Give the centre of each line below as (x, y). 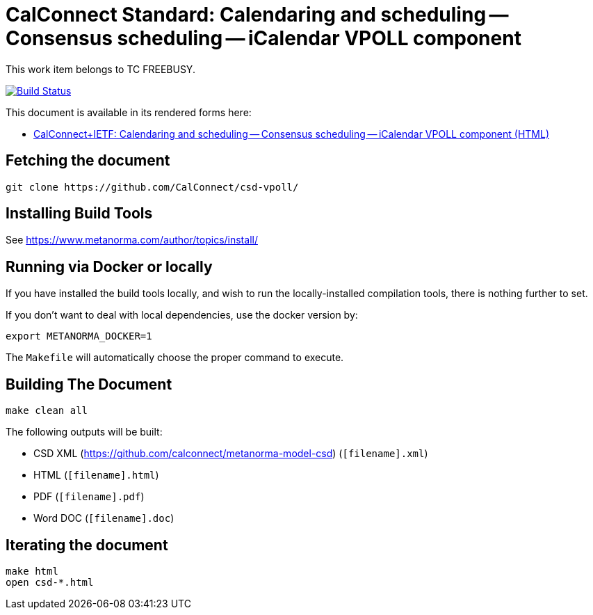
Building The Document (89, 384)
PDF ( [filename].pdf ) (89, 497)
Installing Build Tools (79, 214)
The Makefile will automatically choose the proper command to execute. (175, 358)
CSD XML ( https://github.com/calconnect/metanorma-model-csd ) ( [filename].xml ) (231, 454)
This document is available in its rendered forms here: (129, 112)
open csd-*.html (50, 582)
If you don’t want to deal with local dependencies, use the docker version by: (182, 315)
